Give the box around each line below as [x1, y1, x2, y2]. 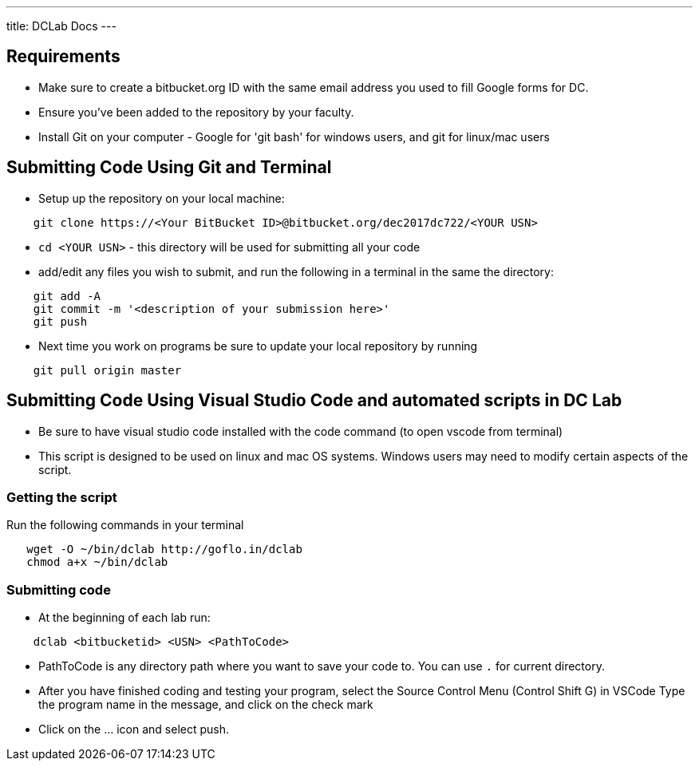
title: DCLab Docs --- [6, 19, 116, 33]
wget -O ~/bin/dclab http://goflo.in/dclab [26, 543, 302, 556]
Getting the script [6, 488, 117, 505]
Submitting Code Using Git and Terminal [6, 157, 332, 178]
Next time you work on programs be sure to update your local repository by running [38, 338, 478, 353]
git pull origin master [33, 363, 182, 377]
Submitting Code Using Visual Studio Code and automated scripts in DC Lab [6, 390, 622, 411]
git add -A [33, 289, 101, 302]
